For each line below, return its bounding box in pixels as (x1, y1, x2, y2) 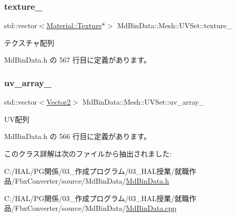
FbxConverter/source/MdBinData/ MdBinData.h (14, 175, 169, 186)
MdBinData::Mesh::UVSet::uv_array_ (82, 96, 205, 107)
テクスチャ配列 (4, 37, 55, 48)
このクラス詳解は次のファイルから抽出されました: (4, 148, 172, 159)
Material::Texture (46, 20, 102, 31)
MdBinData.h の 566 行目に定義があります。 (4, 131, 151, 142)
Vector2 (46, 96, 71, 107)
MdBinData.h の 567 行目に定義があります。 (4, 54, 151, 65)
